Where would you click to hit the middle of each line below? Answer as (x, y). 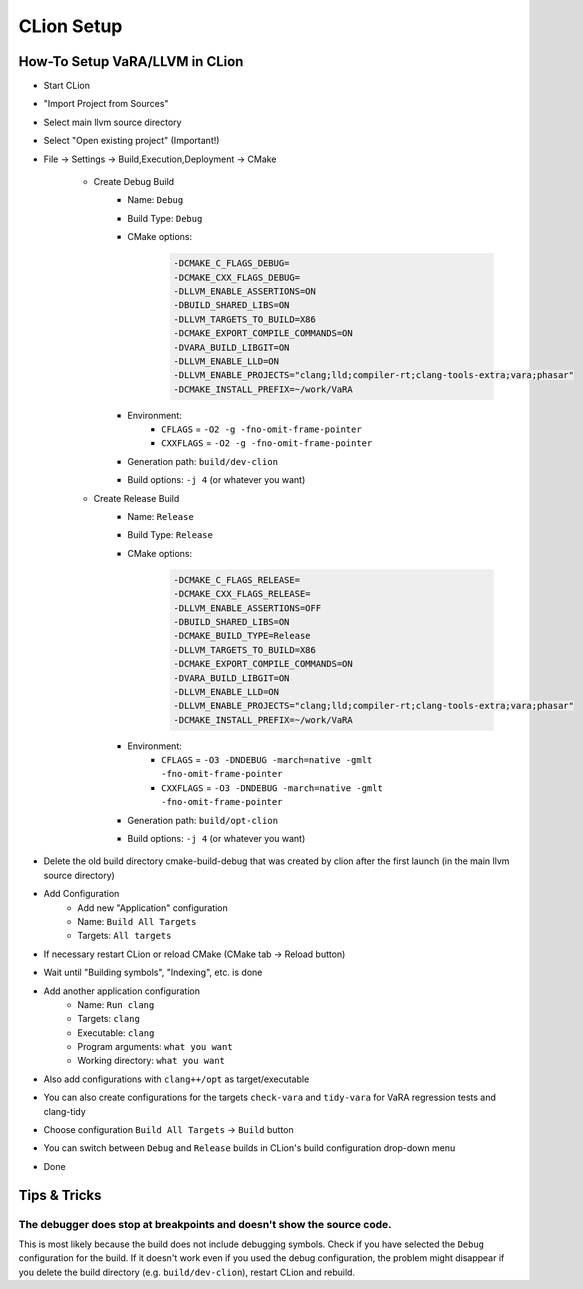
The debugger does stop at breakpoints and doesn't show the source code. (205, 1224)
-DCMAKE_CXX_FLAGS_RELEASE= (242, 594)
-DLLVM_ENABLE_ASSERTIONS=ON (245, 291)
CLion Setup (70, 26)
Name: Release (160, 517)
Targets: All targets (124, 936)
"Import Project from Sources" (106, 104)
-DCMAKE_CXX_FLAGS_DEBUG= (236, 277)
